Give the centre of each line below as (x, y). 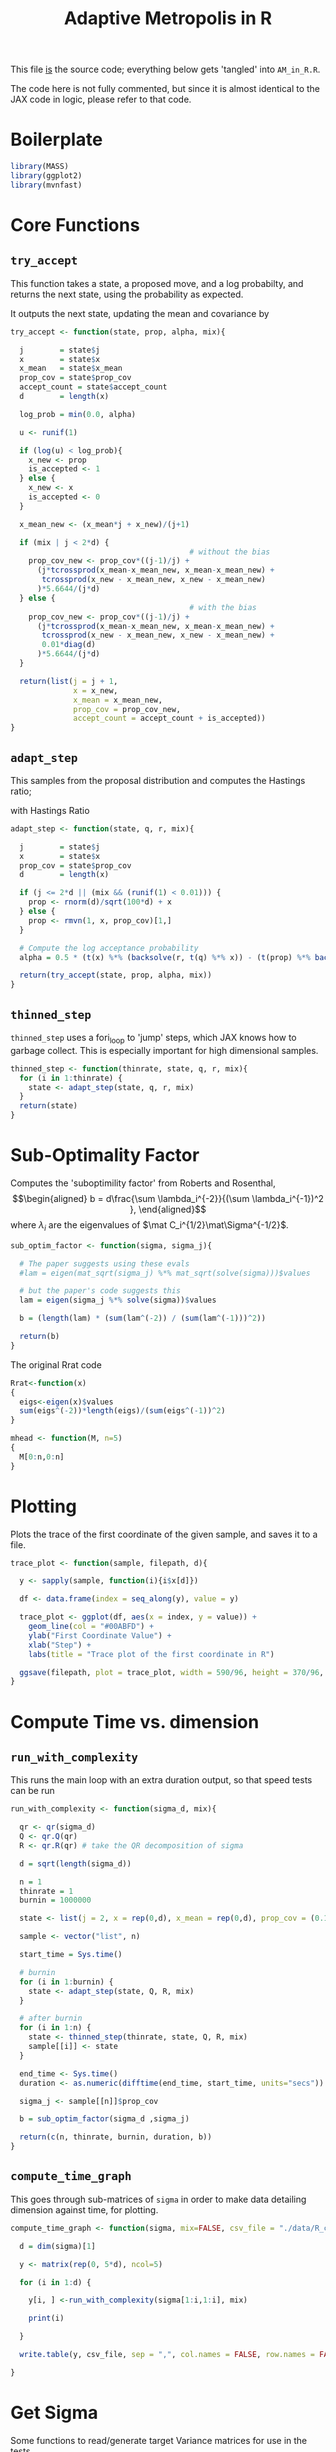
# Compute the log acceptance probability (109, 948)
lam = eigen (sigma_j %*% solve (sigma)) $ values (118, 1300)
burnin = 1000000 (55, 1900)
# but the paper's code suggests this (100, 1291)
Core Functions (75, 224)
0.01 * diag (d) (69, 645)
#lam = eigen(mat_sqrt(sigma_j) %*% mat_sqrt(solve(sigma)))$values (165, 1273)
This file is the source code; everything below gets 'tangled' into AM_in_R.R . (165, 69)
